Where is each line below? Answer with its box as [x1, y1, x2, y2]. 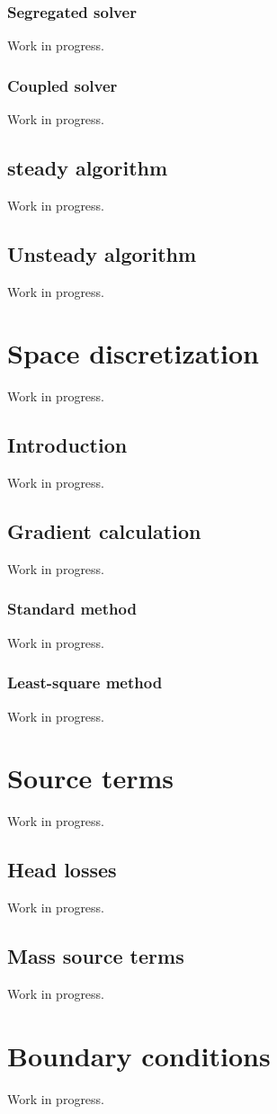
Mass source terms [7, 942, 184, 970]
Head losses [7, 856, 117, 884]
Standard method [7, 597, 137, 620]
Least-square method [7, 671, 163, 694]
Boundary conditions [7, 1037, 271, 1074]
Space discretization [7, 335, 259, 372]
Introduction [7, 431, 128, 459]
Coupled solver [7, 74, 118, 96]
